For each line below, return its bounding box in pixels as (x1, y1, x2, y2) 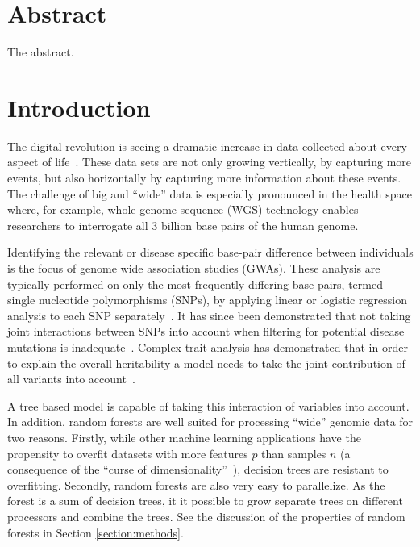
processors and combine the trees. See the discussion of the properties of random (7, 507, 405, 524)
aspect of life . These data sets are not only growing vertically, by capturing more (7, 153, 411, 170)
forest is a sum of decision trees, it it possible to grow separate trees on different (7, 492, 403, 509)
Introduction (7, 90, 151, 123)
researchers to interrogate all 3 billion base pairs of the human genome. (7, 216, 359, 233)
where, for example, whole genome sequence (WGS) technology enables (7, 201, 359, 218)
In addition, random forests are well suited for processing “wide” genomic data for (7, 413, 414, 430)
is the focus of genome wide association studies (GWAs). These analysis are (7, 260, 380, 276)
